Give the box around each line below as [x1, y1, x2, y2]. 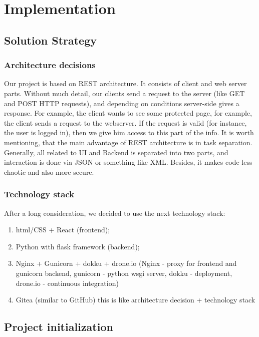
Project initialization [4, 319, 113, 334]
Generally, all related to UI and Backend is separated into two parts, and [4, 147, 228, 157]
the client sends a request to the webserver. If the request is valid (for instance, [4, 117, 247, 128]
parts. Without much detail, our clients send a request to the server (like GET [4, 88, 245, 98]
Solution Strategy [4, 32, 97, 48]
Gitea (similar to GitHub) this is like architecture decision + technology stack [16, 294, 255, 305]
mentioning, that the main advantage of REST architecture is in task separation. [4, 137, 252, 147]
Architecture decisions [4, 59, 96, 71]
